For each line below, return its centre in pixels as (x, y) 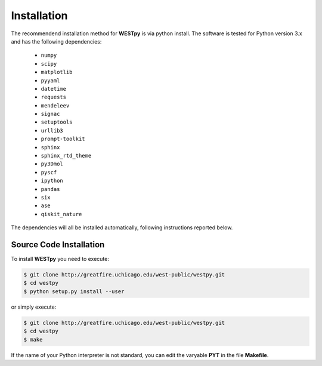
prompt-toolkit (63, 139)
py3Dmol (52, 164)
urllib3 (52, 130)
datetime (54, 89)
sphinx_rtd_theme (66, 156)
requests (54, 97)
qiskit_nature (61, 214)
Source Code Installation (58, 244)
